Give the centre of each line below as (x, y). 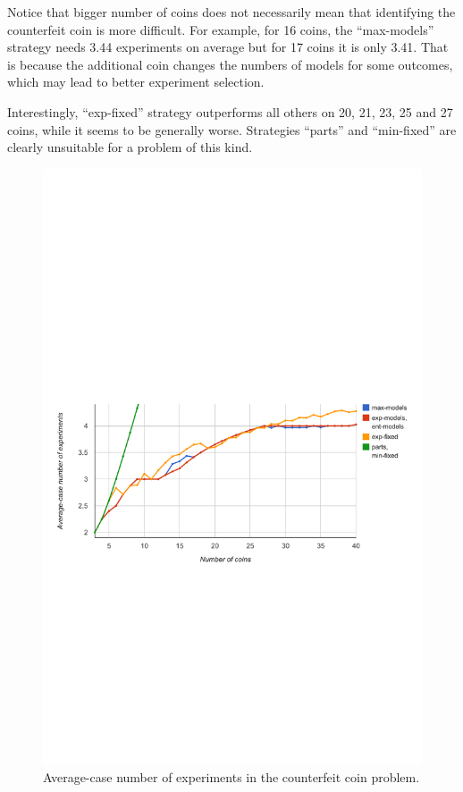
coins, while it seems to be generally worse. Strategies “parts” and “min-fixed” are (232, 129)
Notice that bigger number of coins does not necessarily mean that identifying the (231, 12)
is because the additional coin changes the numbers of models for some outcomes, (230, 64)
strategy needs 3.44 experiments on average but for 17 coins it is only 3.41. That (228, 47)
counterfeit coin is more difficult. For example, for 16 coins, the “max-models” (221, 29)
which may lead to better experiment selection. (136, 82)
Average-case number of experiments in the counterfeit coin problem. (231, 777)
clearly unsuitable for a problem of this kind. (130, 147)
